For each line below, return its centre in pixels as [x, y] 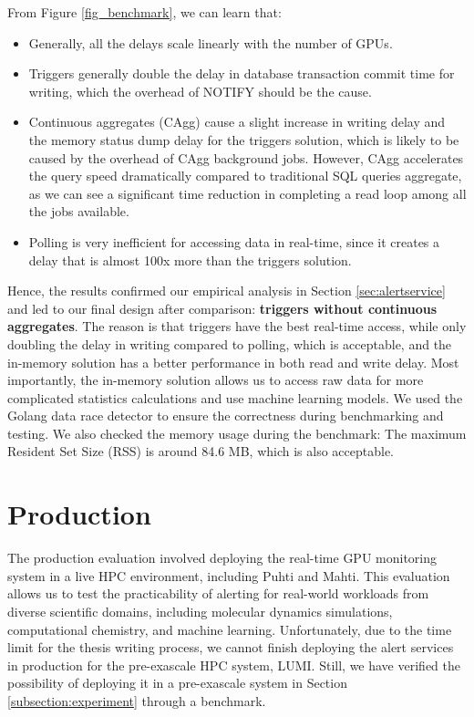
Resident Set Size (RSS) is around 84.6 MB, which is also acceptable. [201, 451]
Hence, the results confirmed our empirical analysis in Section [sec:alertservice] [227, 291]
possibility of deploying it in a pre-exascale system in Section [177, 683]
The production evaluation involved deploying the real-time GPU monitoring [222, 558]
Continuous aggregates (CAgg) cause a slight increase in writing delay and [237, 122]
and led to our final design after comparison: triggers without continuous [222, 308]
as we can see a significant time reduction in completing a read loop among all [247, 193]
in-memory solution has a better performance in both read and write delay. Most [233, 362]
